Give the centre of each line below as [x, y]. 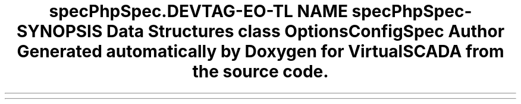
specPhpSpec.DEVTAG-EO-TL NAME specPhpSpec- [260, 11]
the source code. [260, 71]
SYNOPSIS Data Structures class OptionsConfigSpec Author [260, 31]
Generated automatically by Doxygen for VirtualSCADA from [260, 51]
